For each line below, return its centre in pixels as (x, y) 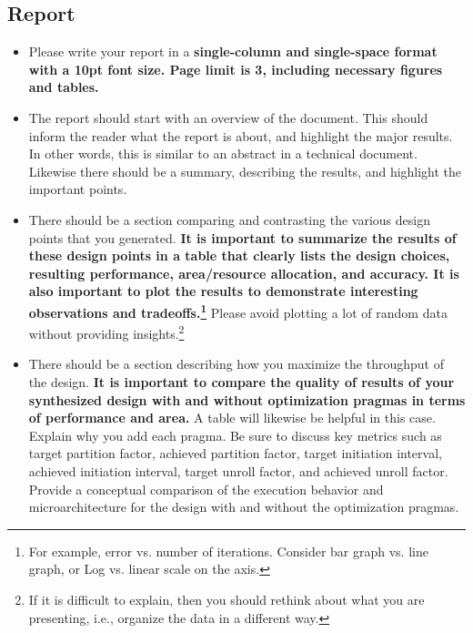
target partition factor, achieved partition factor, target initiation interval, (235, 453)
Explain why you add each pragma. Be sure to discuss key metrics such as (235, 435)
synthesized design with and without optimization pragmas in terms (247, 399)
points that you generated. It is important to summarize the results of (242, 237)
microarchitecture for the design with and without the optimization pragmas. (244, 507)
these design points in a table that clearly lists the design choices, (239, 255)
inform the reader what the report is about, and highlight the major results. (241, 135)
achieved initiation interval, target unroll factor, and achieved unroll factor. (238, 470)
